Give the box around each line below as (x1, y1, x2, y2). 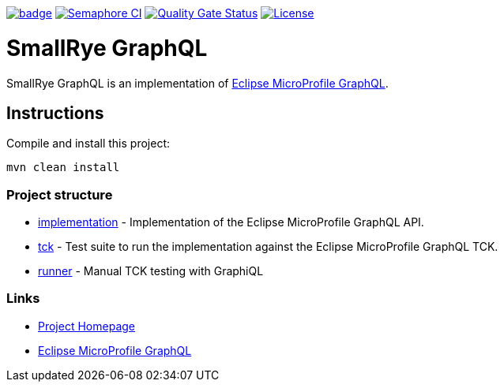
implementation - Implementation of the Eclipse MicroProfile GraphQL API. (38, 215, 424, 229)
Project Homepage (38, 319, 135, 333)
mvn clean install (6, 161, 120, 174)
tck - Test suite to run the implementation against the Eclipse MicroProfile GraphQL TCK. (38, 240, 498, 254)
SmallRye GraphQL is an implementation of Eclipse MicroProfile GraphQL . (6, 76, 389, 90)
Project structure (6, 186, 113, 203)
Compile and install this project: (6, 136, 171, 151)
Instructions (6, 103, 104, 123)
